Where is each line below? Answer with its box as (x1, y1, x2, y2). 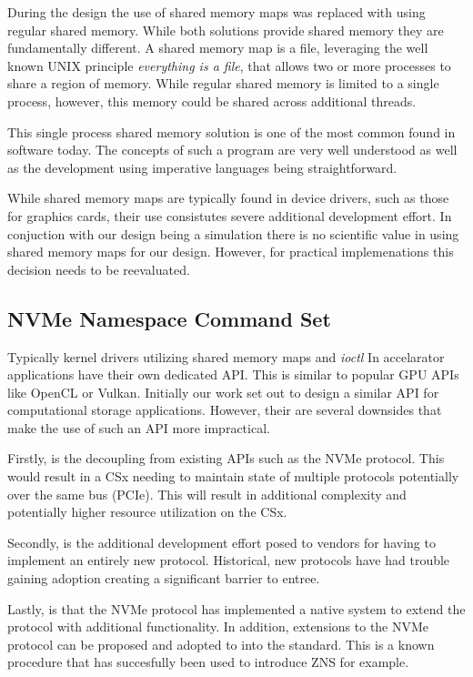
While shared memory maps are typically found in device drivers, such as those (7, 188, 449, 207)
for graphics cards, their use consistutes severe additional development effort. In (7, 206, 452, 225)
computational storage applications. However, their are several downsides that (7, 400, 442, 419)
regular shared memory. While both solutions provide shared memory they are (7, 20, 444, 39)
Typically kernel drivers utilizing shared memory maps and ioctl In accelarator (7, 347, 445, 366)
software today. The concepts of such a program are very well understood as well (7, 140, 458, 159)
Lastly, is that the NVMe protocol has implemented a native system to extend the (7, 599, 466, 618)
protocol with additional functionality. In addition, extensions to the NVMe (7, 617, 429, 636)
